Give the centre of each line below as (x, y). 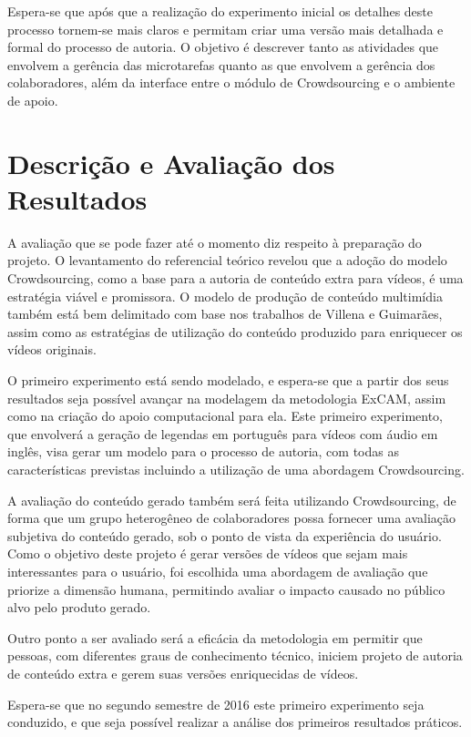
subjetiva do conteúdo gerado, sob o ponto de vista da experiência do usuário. (225, 535)
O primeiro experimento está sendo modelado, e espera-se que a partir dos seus (228, 380)
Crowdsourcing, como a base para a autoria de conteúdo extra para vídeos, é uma (235, 278)
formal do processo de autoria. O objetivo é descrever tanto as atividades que (223, 47)
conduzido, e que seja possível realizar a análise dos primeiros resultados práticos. (235, 722)
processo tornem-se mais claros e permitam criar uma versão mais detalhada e (225, 29)
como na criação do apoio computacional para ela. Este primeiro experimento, (225, 416)
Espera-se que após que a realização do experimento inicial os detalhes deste (220, 11)
